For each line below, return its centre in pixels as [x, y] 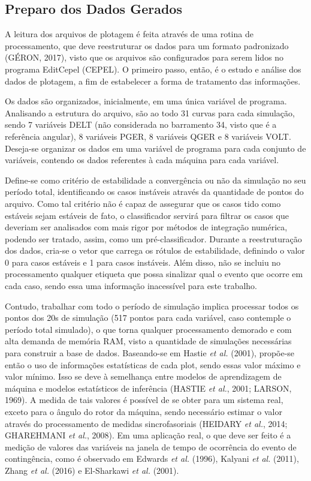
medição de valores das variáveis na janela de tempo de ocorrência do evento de [151, 447]
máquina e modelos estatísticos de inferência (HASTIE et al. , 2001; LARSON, [148, 388]
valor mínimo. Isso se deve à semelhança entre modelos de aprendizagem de [143, 376]
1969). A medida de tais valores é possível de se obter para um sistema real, [144, 400]
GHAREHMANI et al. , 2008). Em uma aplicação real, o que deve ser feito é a [148, 435]
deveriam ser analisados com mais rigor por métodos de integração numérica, [146, 227]
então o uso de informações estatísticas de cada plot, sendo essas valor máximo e [153, 364]
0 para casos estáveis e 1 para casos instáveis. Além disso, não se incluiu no [143, 262]
